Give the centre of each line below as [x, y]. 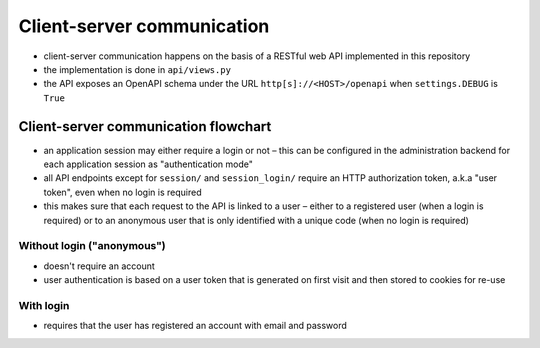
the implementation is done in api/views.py [137, 69]
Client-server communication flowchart [145, 126]
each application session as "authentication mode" [148, 164]
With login [44, 305]
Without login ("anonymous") [92, 246]
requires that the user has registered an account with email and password [195, 326]
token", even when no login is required [122, 192]
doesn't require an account [99, 266]
